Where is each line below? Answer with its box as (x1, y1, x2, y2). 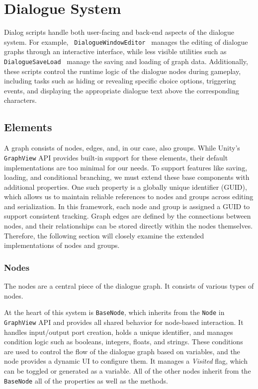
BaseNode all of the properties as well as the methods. (4, 375, 168, 386)
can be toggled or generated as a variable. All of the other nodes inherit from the (4, 365, 251, 376)
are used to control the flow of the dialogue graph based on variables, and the (4, 346, 240, 356)
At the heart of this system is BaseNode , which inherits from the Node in (4, 307, 225, 317)
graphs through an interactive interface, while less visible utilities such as (4, 46, 227, 57)
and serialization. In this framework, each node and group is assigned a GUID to (4, 201, 250, 211)
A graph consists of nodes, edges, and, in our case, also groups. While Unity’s (4, 143, 240, 153)
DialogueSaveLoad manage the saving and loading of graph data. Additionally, (4, 56, 248, 67)
